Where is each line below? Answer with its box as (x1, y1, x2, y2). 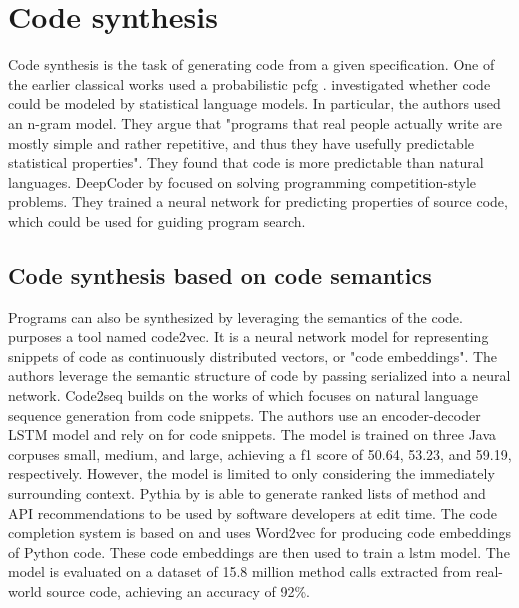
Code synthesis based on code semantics (8, 259, 432, 290)
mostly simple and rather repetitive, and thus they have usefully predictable (8, 132, 474, 153)
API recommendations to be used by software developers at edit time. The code (8, 502, 498, 523)
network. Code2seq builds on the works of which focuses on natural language (8, 385, 478, 406)
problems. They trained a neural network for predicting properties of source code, (8, 191, 508, 212)
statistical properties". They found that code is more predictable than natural (8, 152, 484, 173)
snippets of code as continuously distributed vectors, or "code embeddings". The (8, 345, 498, 366)
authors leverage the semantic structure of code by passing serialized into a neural (8, 365, 511, 386)
